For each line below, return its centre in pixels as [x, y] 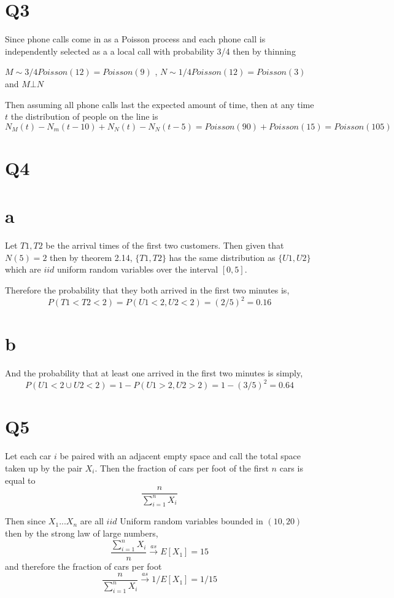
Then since [25, 521]
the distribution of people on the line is [84, 116]
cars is [291, 468]
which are [23, 269]
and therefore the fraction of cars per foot [83, 566]
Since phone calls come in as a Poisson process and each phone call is [135, 39]
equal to [20, 480]
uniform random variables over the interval [138, 269]
